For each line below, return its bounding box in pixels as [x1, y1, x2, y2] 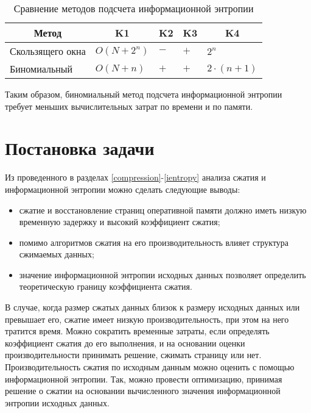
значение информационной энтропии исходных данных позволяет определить [19, 268, 306, 281]
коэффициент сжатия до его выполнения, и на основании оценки [5, 336, 245, 349]
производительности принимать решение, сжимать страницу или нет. [5, 348, 262, 361]
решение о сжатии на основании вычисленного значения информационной [5, 384, 281, 397]
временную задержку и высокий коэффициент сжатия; [19, 215, 220, 228]
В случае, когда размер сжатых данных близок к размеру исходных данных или [5, 301, 300, 314]
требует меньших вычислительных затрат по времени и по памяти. [5, 99, 253, 112]
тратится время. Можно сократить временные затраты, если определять [5, 325, 270, 337]
